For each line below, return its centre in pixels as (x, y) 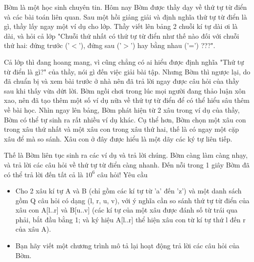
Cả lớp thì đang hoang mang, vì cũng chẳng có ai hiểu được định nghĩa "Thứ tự (124, 61)
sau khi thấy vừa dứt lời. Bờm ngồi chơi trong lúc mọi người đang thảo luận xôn (125, 90)
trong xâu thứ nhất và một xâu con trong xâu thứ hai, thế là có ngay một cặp (121, 129)
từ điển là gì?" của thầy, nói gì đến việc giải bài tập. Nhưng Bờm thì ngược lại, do (127, 71)
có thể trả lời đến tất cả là (44, 174)
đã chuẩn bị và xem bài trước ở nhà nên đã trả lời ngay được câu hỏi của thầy (122, 81)
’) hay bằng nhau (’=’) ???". (173, 45)
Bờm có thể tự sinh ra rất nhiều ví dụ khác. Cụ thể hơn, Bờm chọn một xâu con (125, 119)
